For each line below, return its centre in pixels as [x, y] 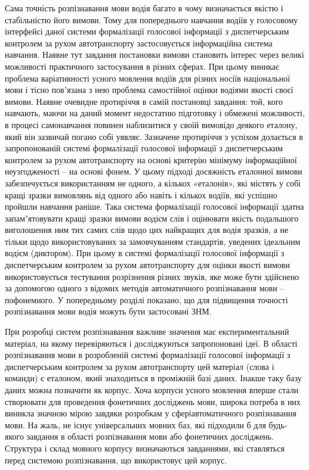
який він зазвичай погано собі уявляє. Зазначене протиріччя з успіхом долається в [154, 136]
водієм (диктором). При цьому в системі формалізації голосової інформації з [145, 253]
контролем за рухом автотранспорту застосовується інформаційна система [139, 43]
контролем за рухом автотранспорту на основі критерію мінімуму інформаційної [151, 159]
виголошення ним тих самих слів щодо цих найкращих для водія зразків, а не [147, 230]
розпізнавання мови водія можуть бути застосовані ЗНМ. [108, 311]
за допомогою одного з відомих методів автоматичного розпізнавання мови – [145, 288]
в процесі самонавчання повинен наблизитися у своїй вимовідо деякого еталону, [151, 124]
